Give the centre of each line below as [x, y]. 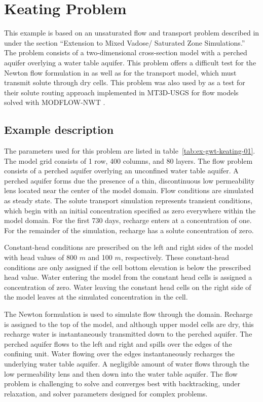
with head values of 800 [41, 257]
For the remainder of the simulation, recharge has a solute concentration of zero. [129, 230]
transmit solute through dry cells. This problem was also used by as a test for [125, 82]
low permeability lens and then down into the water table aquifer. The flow [121, 373]
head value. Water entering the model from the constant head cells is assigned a [128, 277]
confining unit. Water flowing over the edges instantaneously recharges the [120, 354]
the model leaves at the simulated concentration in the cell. [96, 297]
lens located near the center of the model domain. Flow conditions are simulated [129, 190]
